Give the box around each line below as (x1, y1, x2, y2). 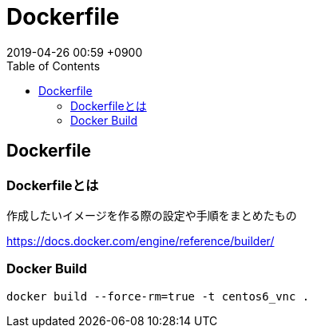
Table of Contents (6, 58, 101, 73)
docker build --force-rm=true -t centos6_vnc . (6, 289, 310, 303)
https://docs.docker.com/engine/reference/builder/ (6, 233, 275, 248)
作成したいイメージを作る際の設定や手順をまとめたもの (6, 208, 297, 222)
